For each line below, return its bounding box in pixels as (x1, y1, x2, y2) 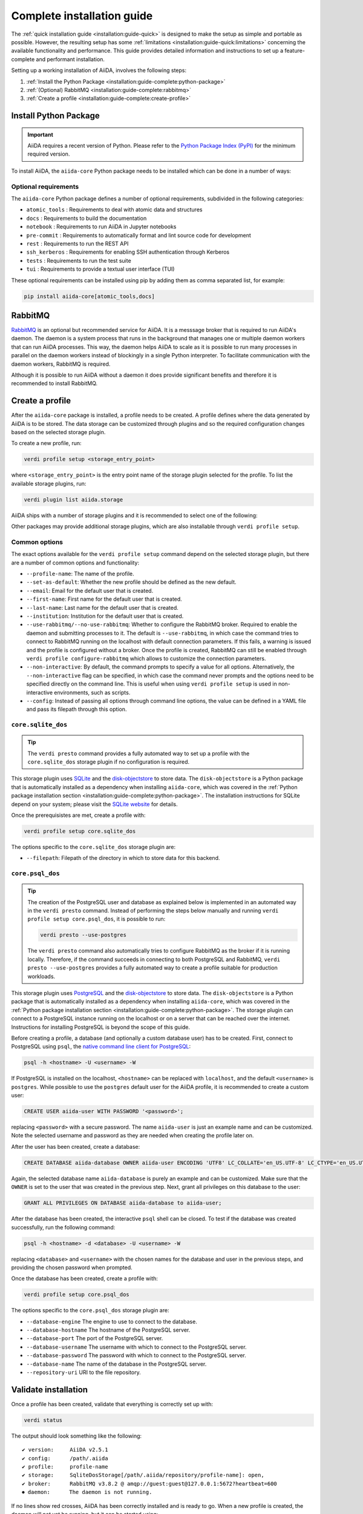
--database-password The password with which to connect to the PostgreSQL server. (26, 1352, 246, 1359)
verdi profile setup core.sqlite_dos (24, 827, 136, 835)
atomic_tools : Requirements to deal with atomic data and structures (26, 206, 203, 213)
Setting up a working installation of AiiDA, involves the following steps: (11, 67, 187, 74)
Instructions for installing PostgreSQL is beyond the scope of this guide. (11, 1023, 191, 1031)
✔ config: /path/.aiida (22, 1455, 108, 1462)
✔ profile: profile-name (22, 1463, 108, 1470)
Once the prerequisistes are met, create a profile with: (11, 812, 146, 819)
